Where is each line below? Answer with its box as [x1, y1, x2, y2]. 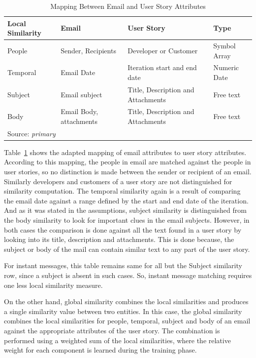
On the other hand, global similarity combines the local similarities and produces [4, 296, 249, 307]
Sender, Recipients [61, 45, 116, 55]
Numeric [213, 62, 239, 73]
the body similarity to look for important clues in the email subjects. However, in [4, 215, 250, 225]
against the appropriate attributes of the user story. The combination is [4, 325, 220, 335]
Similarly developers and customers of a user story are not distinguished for [4, 176, 232, 186]
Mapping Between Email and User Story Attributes [50, 1, 206, 11]
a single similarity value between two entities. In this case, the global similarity [4, 306, 242, 316]
